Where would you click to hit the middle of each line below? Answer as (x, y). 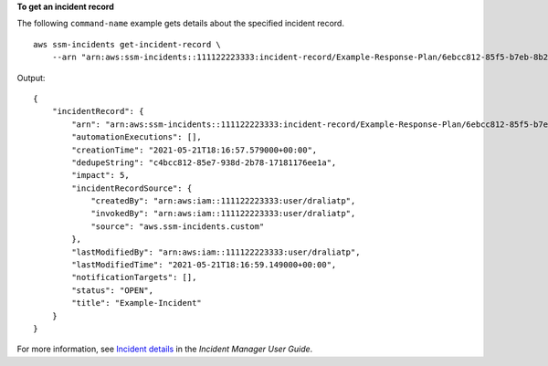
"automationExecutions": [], (137, 137)
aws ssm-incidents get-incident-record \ (127, 44)
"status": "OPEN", (113, 290)
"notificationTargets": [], (134, 277)
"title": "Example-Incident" (137, 303)
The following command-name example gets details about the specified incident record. (180, 24)
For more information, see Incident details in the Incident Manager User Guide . (165, 349)
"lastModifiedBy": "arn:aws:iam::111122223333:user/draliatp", (216, 252)
